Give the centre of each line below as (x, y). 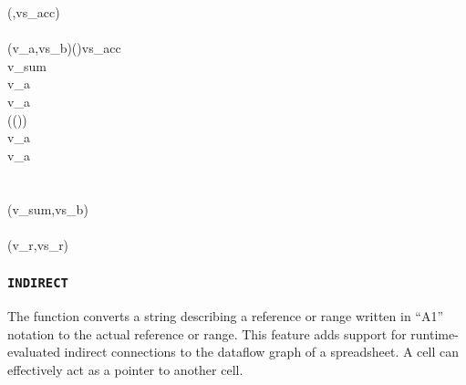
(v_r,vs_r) (38, 244)
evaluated (34, 352)
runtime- (435, 333)
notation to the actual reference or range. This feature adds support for (207, 333)
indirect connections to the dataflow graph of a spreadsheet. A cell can (261, 352)
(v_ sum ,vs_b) (48, 208)
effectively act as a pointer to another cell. (125, 369)
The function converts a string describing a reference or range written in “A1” (226, 316)
